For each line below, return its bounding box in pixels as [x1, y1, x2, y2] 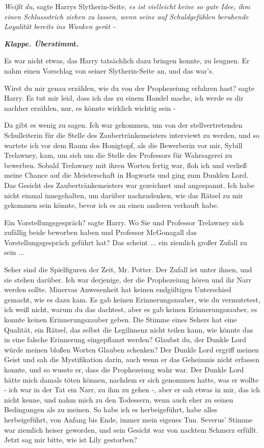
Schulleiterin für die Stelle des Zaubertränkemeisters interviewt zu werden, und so [4, 129, 260, 140]
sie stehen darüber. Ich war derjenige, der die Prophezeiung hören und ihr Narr [4, 274, 252, 285]
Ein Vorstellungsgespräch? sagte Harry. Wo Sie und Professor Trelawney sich [4, 217, 244, 227]
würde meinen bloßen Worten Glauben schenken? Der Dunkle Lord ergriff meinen [4, 344, 259, 355]
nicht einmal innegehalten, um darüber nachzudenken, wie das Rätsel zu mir [4, 190, 243, 200]
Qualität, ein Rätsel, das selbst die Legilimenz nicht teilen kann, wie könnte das [4, 324, 253, 335]
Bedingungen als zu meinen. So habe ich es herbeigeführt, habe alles [4, 404, 218, 415]
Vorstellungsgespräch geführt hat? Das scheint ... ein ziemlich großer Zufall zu [4, 237, 247, 247]
